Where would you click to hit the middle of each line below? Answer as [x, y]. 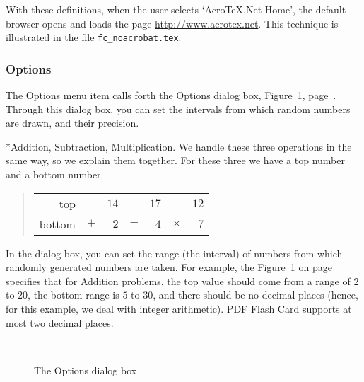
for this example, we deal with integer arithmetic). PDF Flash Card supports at [179, 308]
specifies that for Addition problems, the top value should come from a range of [178, 280]
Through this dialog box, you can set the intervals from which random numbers [178, 109]
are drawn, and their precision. [72, 123]
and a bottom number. [55, 174]
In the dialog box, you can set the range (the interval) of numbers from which [174, 253]
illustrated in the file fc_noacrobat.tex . [94, 37]
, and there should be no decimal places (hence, [256, 295]
